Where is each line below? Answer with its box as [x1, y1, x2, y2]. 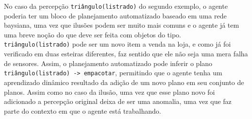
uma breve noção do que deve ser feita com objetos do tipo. [4, 29, 181, 39]
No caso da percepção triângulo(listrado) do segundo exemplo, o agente [4, 1, 228, 11]
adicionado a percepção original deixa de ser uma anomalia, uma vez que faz [4, 96, 232, 106]
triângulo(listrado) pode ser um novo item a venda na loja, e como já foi [4, 39, 231, 49]
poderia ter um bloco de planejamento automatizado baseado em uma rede [4, 10, 227, 20]
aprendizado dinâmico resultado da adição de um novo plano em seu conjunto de [4, 77, 244, 87]
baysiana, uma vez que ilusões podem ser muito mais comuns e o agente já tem [4, 20, 239, 30]
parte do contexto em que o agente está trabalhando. [4, 105, 161, 116]
